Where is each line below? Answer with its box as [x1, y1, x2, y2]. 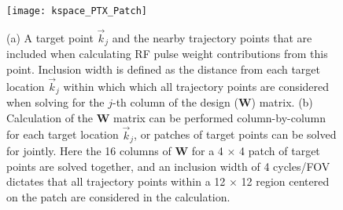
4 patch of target [239, 143, 320, 159]
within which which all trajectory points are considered [63, 78, 330, 94]
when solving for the [6, 94, 105, 110]
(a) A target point [6, 29, 94, 45]
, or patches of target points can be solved [134, 126, 337, 143]
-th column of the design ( [112, 94, 238, 110]
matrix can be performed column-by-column [113, 109, 326, 125]
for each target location [6, 126, 119, 143]
